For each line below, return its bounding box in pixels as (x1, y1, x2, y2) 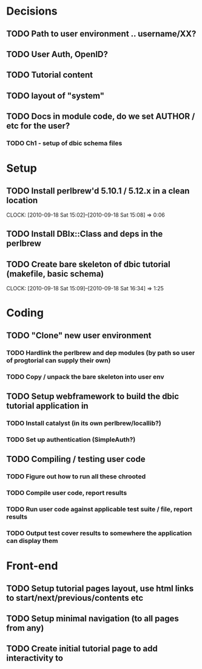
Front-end (6, 559, 58, 573)
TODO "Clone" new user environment (6, 330, 152, 340)
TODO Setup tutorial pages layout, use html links (6, 583, 194, 594)
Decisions (6, 4, 58, 18)
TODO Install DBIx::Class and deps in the (6, 229, 163, 239)
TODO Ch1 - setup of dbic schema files (6, 139, 123, 147)
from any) (6, 623, 44, 633)
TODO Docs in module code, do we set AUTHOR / (6, 111, 195, 122)
